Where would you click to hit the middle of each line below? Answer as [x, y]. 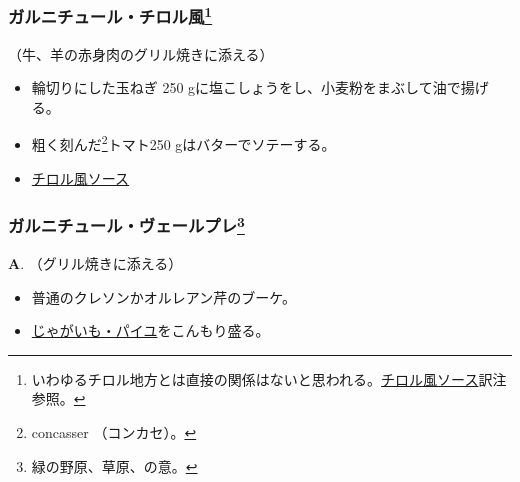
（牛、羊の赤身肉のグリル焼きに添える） [141, 53]
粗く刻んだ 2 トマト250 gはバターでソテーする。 [183, 143]
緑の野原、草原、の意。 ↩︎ [114, 465]
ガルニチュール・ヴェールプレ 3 [126, 224]
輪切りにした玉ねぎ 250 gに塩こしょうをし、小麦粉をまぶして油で [246, 87]
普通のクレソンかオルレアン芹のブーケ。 [163, 296]
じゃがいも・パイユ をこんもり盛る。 [150, 330]
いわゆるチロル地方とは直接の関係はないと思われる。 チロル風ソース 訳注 [269, 378]
